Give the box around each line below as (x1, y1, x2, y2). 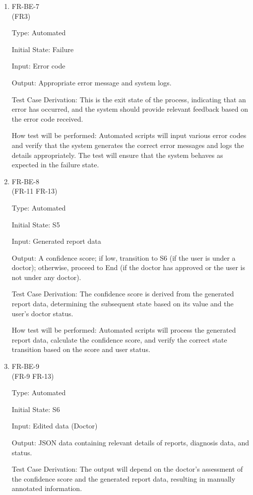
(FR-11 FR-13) (11, 186, 58, 196)
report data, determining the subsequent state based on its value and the (11, 298, 234, 309)
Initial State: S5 (11, 219, 60, 229)
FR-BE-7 (11, 1, 40, 11)
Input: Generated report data (11, 236, 101, 246)
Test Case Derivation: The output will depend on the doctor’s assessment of (11, 464, 243, 474)
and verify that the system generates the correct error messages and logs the (11, 140, 244, 150)
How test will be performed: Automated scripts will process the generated (11, 325, 236, 335)
